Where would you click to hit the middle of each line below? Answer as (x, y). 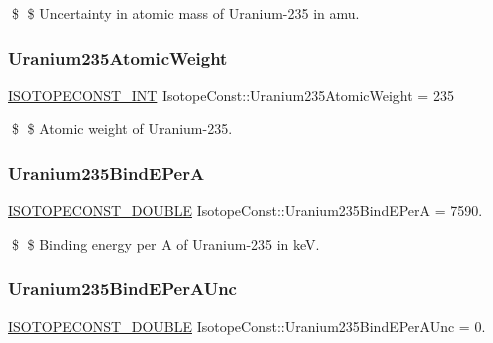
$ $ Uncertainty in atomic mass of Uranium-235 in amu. (185, 13)
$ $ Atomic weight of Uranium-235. (122, 128)
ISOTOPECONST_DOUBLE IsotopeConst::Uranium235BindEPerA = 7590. (245, 210)
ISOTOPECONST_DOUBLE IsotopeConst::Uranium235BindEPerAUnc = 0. (247, 325)
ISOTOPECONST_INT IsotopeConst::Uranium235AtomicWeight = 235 (231, 94)
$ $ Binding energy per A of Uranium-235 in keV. (165, 243)
